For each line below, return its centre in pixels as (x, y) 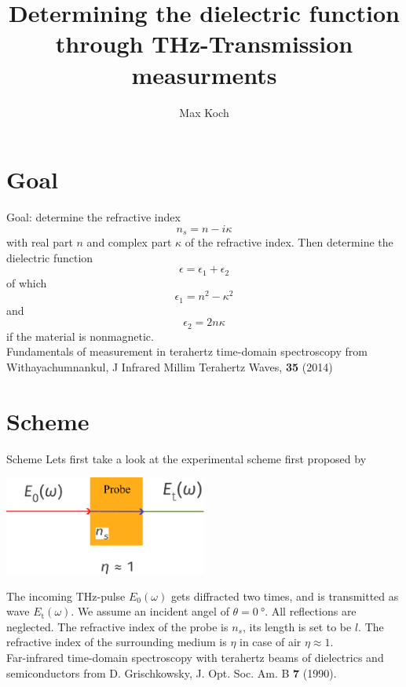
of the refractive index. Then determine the (289, 242)
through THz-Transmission (204, 44)
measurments (204, 74)
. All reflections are (311, 611)
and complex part (129, 242)
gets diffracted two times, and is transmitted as (285, 596)
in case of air (271, 642)
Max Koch (204, 112)
